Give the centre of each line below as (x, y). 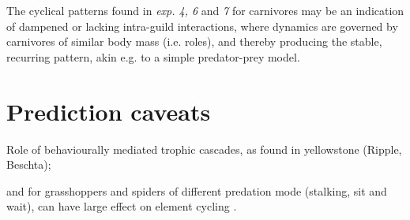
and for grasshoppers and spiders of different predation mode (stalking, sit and (197, 190)
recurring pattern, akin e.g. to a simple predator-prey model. (153, 56)
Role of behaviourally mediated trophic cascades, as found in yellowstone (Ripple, (204, 149)
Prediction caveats (109, 111)
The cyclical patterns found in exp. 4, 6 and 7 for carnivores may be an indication (205, 10)
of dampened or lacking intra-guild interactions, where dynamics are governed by (202, 26)
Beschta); (29, 164)
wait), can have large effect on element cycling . (122, 206)
